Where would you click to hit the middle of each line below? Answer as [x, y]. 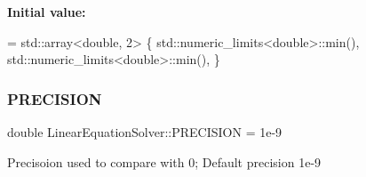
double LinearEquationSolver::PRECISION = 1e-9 [145, 132]
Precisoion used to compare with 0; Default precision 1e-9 [164, 161]
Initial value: [47, 12]
